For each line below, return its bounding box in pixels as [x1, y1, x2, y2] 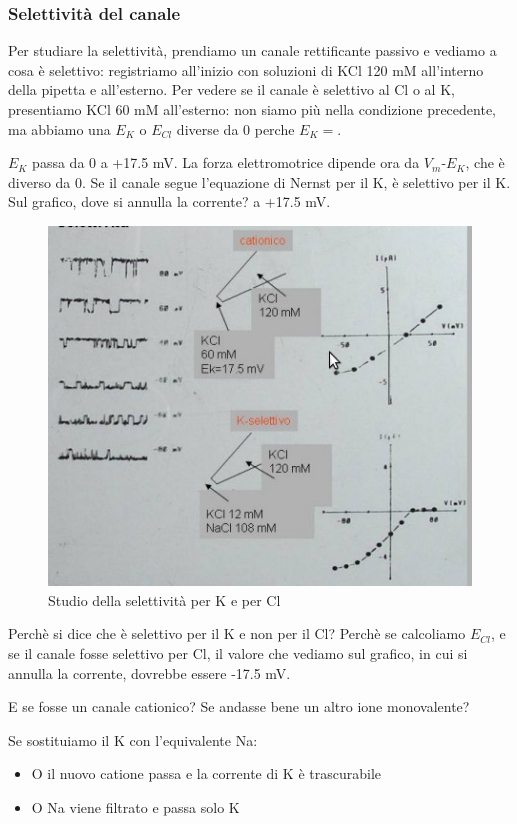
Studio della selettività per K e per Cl [48, 589, 281, 610]
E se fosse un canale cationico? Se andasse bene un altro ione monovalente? [8, 696, 470, 717]
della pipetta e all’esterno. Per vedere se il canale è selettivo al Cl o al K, [8, 79, 455, 100]
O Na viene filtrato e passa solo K [31, 796, 240, 817]
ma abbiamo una [8, 118, 111, 139]
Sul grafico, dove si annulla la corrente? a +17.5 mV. [8, 191, 331, 212]
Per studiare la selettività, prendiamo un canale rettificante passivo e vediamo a [8, 40, 497, 61]
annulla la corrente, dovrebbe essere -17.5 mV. [8, 662, 291, 683]
